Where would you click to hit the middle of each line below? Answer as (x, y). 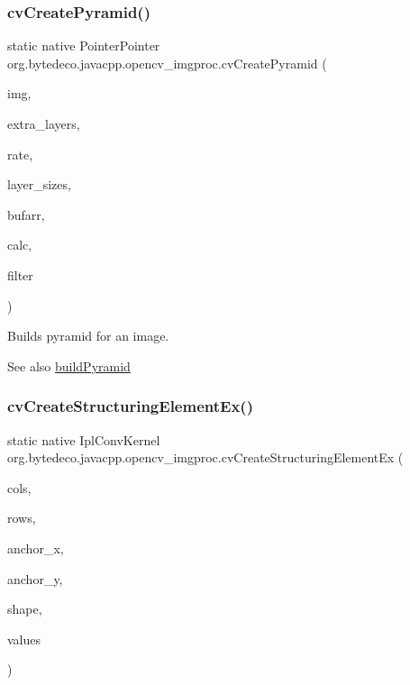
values (24, 639)
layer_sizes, (39, 184)
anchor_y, (35, 578)
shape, (25, 609)
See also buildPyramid (69, 365)
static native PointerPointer (84, 46)
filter (20, 274)
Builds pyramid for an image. (88, 336)
